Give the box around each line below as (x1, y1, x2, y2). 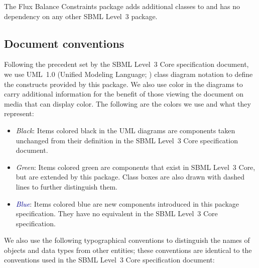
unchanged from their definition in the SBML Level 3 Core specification (16, 135, 238, 145)
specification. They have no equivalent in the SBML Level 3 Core (16, 208, 218, 219)
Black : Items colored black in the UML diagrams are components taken (16, 125, 235, 135)
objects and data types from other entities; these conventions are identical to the (4, 244, 252, 255)
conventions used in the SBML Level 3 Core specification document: (4, 254, 215, 265)
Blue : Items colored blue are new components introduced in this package (16, 198, 239, 209)
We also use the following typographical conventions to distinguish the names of (4, 235, 250, 245)
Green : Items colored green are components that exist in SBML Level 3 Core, (16, 161, 255, 172)
